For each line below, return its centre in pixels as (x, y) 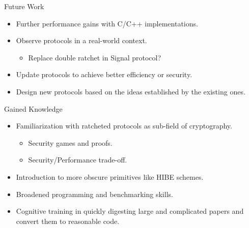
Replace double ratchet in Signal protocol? (95, 57)
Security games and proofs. (70, 142)
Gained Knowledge (33, 108)
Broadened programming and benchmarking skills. (94, 194)
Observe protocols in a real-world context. (81, 40)
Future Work (24, 6)
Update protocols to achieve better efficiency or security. (104, 74)
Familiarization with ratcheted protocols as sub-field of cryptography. (124, 126)
